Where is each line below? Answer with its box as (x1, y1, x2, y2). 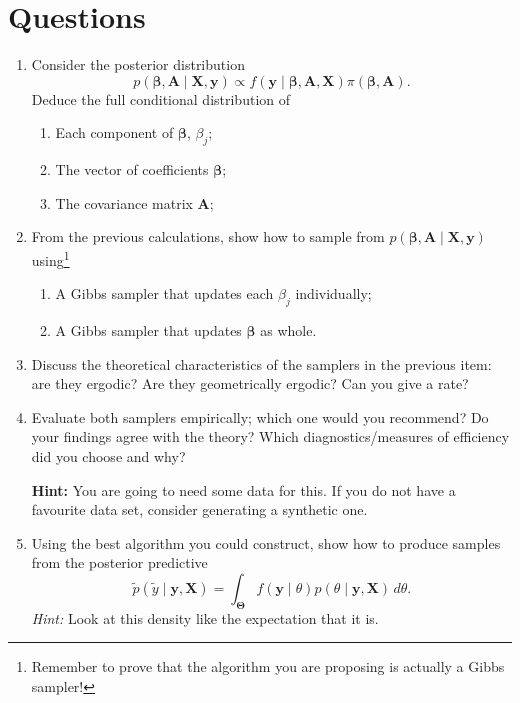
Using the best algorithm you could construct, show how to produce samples (31, 532, 501, 553)
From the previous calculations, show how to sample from (31, 226, 385, 247)
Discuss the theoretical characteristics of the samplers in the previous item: (31, 353, 492, 374)
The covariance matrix (55, 192, 193, 213)
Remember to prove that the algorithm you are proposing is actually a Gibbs (31, 656, 505, 677)
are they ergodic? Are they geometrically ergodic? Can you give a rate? (31, 373, 469, 394)
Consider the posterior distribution (31, 54, 245, 75)
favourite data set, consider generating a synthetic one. (31, 499, 368, 520)
